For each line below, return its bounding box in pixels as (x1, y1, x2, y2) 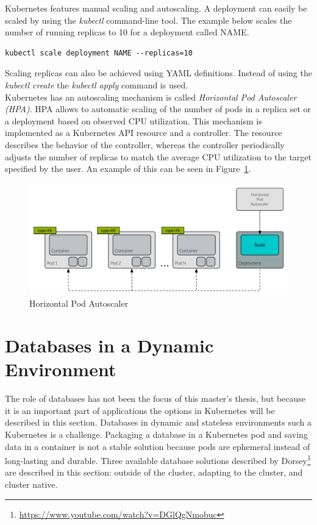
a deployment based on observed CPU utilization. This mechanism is (5, 114, 262, 127)
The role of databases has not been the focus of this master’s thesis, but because (5, 392, 306, 405)
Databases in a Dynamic (5, 333, 214, 358)
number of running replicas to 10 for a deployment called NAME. (5, 26, 249, 38)
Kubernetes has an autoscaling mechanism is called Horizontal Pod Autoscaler (5, 90, 297, 103)
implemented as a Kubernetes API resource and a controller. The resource (5, 126, 282, 139)
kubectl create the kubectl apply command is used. (5, 78, 188, 91)
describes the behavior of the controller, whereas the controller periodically (5, 138, 285, 151)
